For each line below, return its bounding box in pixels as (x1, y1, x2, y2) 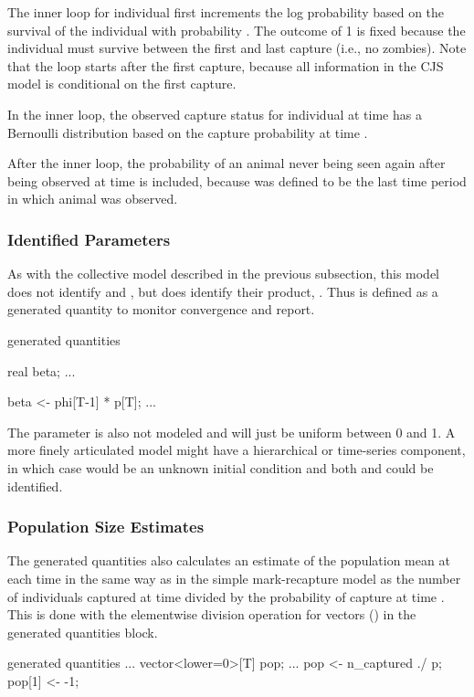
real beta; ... (7, 361, 76, 380)
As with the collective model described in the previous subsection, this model (7, 264, 440, 283)
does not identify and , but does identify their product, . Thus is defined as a (7, 281, 438, 301)
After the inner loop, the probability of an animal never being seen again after (7, 153, 446, 173)
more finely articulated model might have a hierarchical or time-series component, (7, 440, 466, 459)
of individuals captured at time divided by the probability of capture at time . (7, 586, 445, 606)
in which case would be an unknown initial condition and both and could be (7, 458, 434, 477)
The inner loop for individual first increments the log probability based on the (7, 3, 445, 21)
